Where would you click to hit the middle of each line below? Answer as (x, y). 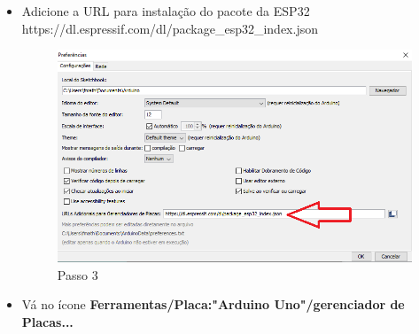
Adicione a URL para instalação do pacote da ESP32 (166, 11)
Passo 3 (78, 274)
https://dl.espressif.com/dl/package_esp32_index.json (170, 28)
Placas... (47, 321)
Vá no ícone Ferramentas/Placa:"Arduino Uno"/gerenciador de (213, 304)
